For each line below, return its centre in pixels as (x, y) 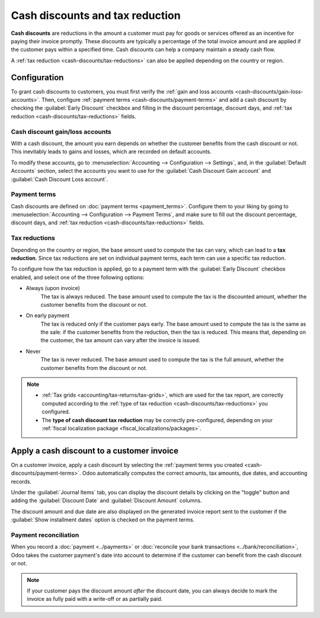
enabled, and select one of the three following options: (78, 277)
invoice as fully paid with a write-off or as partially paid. (95, 599)
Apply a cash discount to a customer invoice (95, 451)
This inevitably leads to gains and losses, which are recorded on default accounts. (111, 152)
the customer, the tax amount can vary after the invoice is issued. (121, 340)
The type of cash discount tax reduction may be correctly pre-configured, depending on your (157, 420)
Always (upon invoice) (53, 288)
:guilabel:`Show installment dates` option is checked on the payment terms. (103, 520)
